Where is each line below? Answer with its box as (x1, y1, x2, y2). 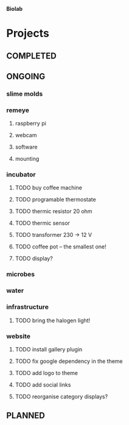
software (15, 143, 38, 151)
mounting (15, 155, 40, 163)
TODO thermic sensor (15, 219, 70, 227)
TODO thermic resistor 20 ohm (15, 208, 92, 215)
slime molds (6, 90, 43, 98)
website (6, 332, 30, 340)
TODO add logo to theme (15, 369, 78, 376)
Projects (6, 27, 50, 40)
